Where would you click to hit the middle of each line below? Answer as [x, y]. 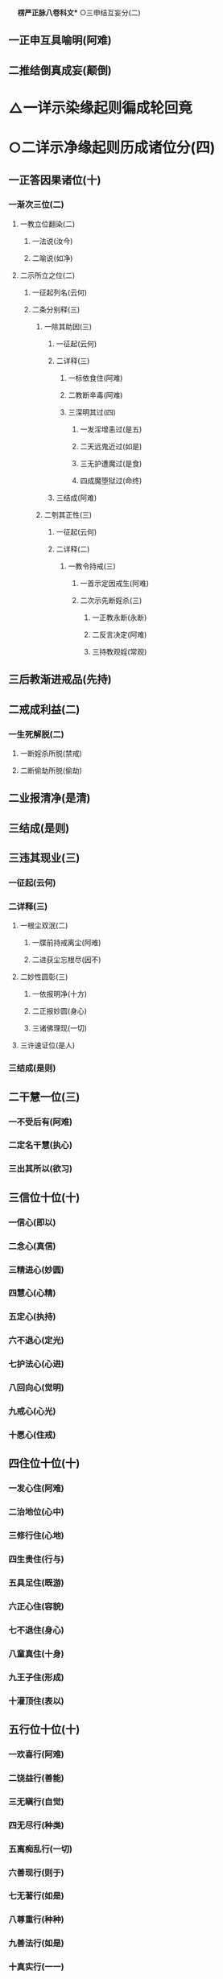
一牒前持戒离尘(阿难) [66, 943]
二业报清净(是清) [50, 798]
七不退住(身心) [36, 1630]
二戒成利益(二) [44, 709]
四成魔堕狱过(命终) [111, 480]
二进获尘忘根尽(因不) [66, 960]
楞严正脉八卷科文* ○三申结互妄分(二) [79, 12]
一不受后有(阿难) [40, 1122]
